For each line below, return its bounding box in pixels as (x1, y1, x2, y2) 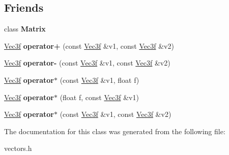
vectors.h (4, 143, 32, 153)
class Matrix (4, 23, 46, 34)
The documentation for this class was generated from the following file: (4, 126, 225, 136)
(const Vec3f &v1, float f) (60, 74, 139, 85)
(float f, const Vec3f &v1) (60, 91, 139, 102)
